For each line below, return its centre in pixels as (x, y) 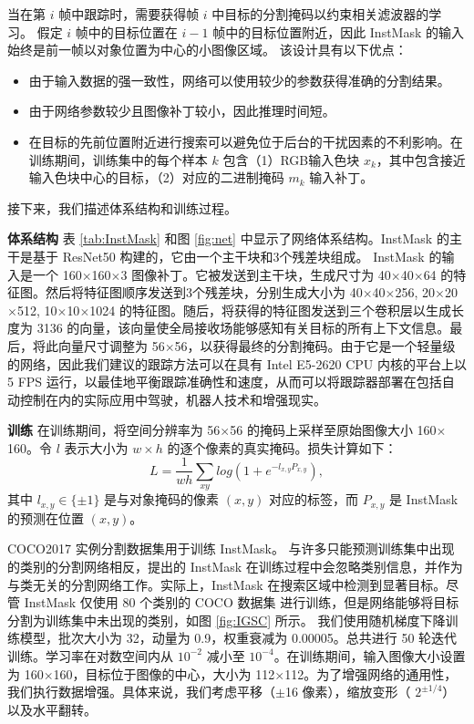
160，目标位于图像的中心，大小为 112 (164, 673)
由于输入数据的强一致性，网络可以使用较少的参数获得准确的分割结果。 (239, 80)
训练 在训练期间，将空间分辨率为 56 (114, 430)
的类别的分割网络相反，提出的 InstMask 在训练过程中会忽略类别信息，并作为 (235, 566)
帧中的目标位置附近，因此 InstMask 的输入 (338, 31)
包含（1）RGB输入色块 (291, 159)
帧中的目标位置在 (126, 31)
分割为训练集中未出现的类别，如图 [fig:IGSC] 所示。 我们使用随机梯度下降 (227, 620)
